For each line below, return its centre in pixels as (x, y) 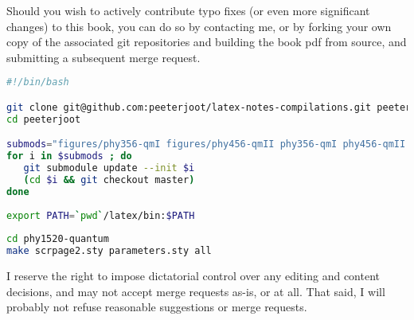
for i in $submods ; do (69, 156)
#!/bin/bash (38, 82)
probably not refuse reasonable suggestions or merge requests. (157, 307)
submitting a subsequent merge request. (103, 57)
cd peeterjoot (44, 119)
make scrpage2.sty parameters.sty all (109, 251)
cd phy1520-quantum (58, 239)
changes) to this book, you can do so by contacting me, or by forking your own (199, 26)
